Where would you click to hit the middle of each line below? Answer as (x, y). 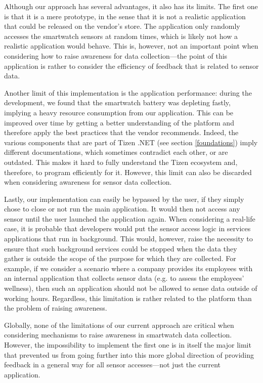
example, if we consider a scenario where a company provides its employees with (128, 268)
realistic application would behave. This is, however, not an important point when (131, 46)
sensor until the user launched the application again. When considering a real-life (130, 218)
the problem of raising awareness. (56, 308)
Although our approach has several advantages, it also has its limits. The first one (131, 6)
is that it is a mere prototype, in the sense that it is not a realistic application (125, 16)
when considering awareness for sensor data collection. (88, 182)
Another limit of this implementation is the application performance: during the (128, 92)
